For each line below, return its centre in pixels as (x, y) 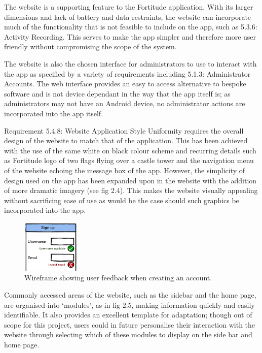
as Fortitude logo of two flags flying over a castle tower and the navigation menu (129, 160)
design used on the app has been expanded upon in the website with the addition (130, 180)
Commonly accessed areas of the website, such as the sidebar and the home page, (130, 294)
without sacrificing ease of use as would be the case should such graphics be (122, 200)
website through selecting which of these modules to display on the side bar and (128, 334)
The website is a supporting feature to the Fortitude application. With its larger (129, 7)
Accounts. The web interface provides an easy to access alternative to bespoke (125, 84)
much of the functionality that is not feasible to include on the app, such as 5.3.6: (131, 27)
